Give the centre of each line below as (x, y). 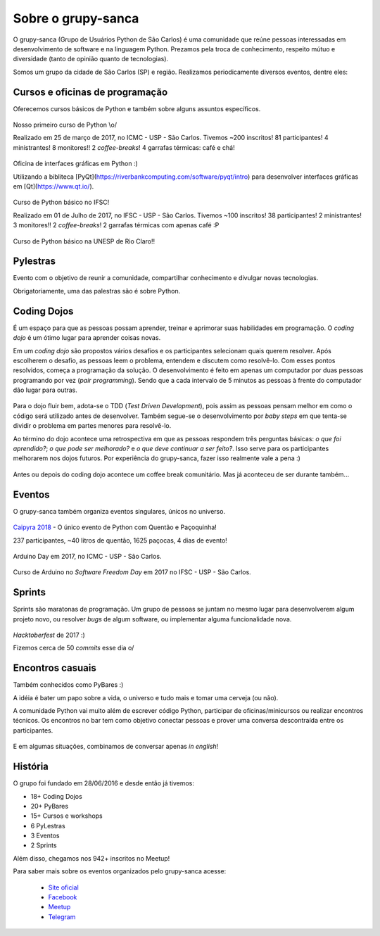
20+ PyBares (50, 806)
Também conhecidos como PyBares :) (68, 685)
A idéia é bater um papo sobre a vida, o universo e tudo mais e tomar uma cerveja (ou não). (146, 697)
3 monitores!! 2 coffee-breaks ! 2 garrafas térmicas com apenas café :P (116, 225)
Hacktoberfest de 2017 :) (49, 635)
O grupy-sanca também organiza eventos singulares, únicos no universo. (119, 511)
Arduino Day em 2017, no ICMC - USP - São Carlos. (87, 556)
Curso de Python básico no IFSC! (61, 202)
